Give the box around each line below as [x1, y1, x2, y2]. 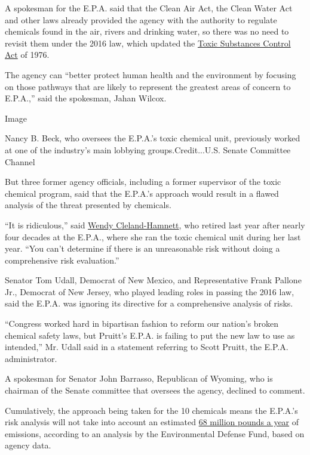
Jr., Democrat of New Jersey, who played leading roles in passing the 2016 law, [5, 285, 294, 298]
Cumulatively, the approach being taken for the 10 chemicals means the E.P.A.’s [5, 404, 298, 416]
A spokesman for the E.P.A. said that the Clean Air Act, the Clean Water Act [5, 2, 293, 14]
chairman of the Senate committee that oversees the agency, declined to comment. [5, 384, 305, 397]
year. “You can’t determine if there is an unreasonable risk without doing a [5, 242, 280, 255]
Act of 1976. [5, 48, 50, 61]
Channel [5, 155, 35, 168]
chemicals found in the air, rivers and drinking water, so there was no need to [5, 25, 289, 38]
